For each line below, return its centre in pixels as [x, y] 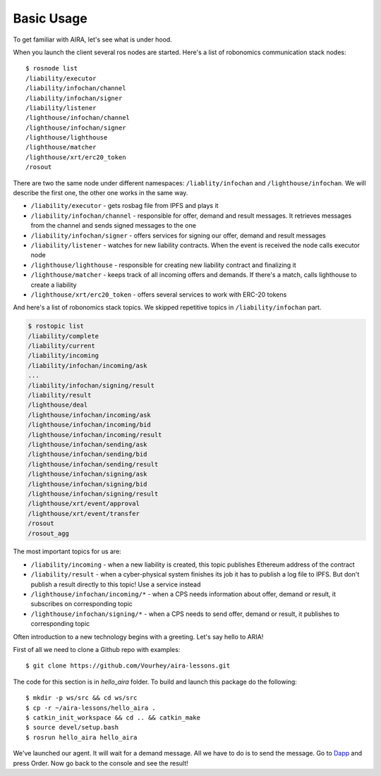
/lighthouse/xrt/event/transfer [84, 513]
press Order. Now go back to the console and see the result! [101, 763]
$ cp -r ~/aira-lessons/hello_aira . [91, 708]
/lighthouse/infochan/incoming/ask [89, 415]
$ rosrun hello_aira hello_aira [81, 737]
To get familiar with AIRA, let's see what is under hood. [92, 39]
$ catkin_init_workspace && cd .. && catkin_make [113, 718]
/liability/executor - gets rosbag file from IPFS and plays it [125, 206]
